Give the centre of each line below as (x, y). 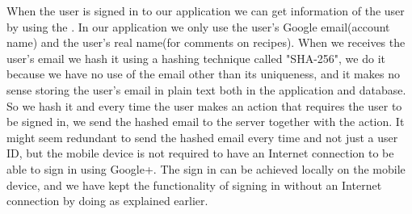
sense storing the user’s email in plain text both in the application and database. (206, 89)
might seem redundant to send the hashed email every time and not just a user (202, 137)
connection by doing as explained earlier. (107, 201)
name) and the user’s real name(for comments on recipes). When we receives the (206, 42)
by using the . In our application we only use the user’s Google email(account (198, 26)
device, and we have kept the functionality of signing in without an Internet (194, 185)
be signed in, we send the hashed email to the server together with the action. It (206, 122)
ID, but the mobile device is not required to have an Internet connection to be (200, 153)
